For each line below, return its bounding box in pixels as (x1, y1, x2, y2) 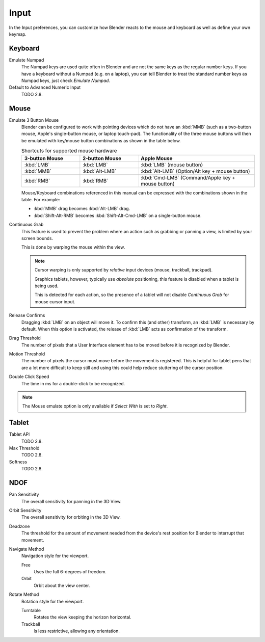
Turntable (21, 608, 41, 614)
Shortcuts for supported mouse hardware (21, 147, 117, 154)
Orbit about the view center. (33, 582, 90, 588)
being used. (34, 283, 59, 289)
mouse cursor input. (34, 298, 76, 304)
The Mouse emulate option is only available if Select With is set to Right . (22, 403, 168, 409)
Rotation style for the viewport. (21, 598, 84, 604)
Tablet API (9, 431, 30, 437)
